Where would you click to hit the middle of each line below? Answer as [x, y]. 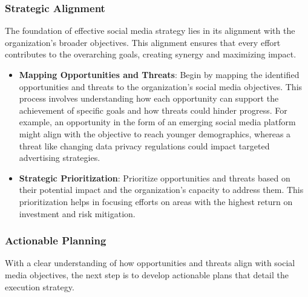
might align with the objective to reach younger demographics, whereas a [155, 133]
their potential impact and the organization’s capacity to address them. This [161, 190]
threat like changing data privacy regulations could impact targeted [144, 145]
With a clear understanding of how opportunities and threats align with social [150, 263]
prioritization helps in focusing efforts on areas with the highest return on [156, 201]
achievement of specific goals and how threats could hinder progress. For [153, 110]
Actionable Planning [56, 240]
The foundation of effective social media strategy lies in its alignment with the [150, 31]
